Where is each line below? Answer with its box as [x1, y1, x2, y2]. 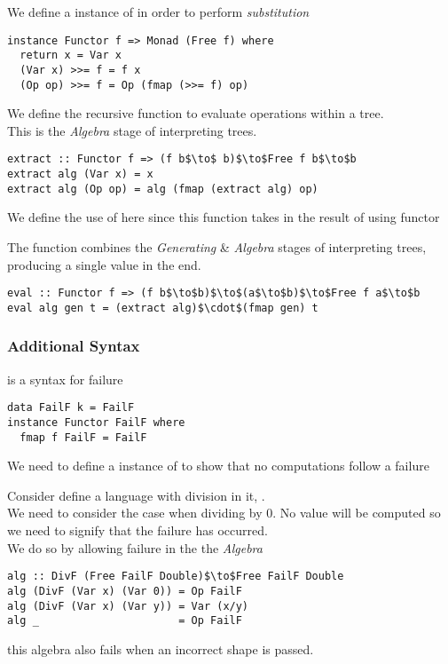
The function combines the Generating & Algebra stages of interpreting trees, [7, 237, 427, 256]
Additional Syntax [7, 335, 140, 357]
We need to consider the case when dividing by [7, 503, 263, 522]
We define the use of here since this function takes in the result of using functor [7, 208, 440, 226]
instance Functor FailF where [7, 415, 185, 429]
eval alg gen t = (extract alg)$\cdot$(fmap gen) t [7, 301, 318, 314]
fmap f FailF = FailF [20, 431, 147, 444]
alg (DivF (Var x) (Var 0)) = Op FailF [7, 584, 242, 597]
